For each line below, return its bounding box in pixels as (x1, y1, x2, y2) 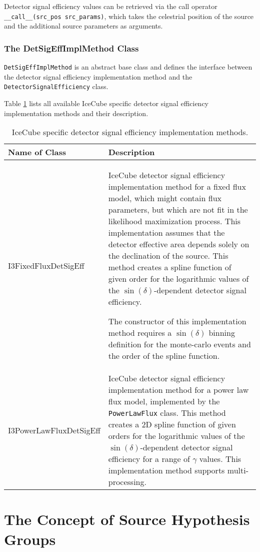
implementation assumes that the (108, 227, 225, 239)
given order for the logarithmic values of (108, 273, 249, 285)
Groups (4, 528, 56, 549)
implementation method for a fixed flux (108, 181, 246, 193)
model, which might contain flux (108, 192, 221, 204)
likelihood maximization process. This (108, 215, 241, 227)
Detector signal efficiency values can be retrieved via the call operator (4, 1, 217, 11)
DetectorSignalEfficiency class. (4, 81, 108, 92)
